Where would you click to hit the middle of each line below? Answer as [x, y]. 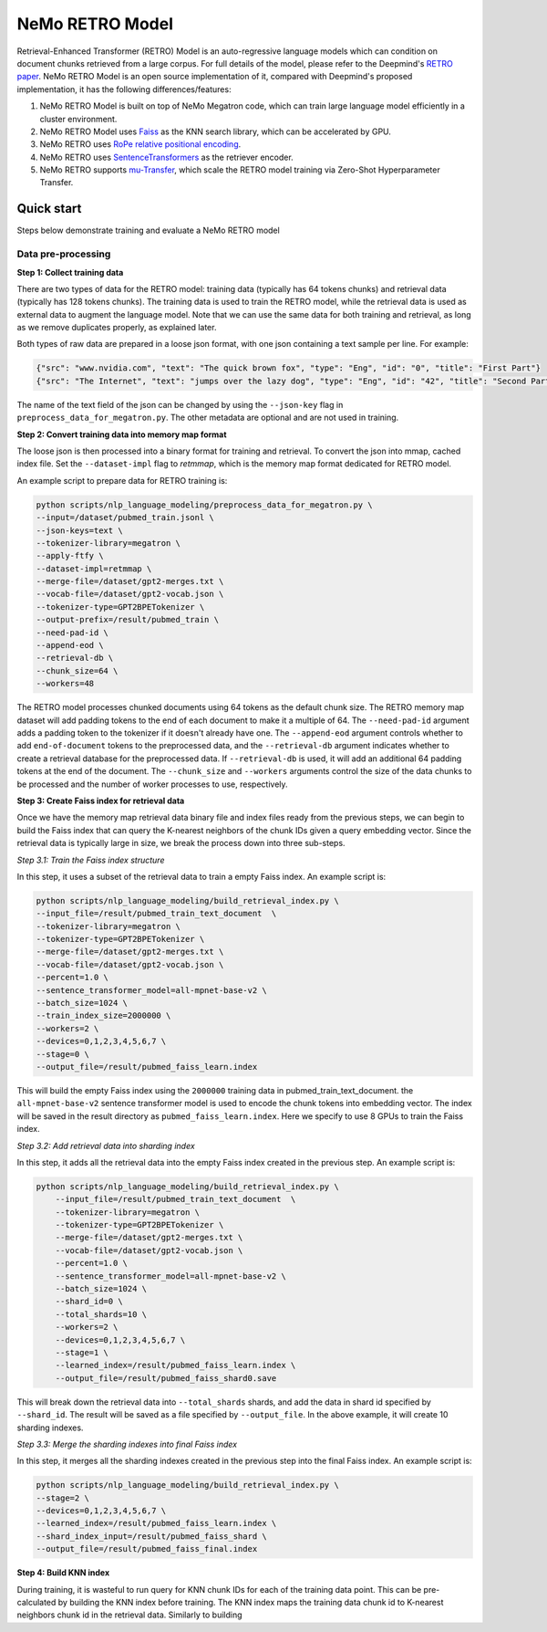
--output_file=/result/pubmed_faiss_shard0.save [166, 1378]
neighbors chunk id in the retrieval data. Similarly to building [129, 1615]
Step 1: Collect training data [70, 272]
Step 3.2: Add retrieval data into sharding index [106, 1146]
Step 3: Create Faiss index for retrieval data [101, 800]
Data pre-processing [64, 254]
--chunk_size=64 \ [77, 670]
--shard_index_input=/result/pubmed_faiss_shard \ [152, 1536]
